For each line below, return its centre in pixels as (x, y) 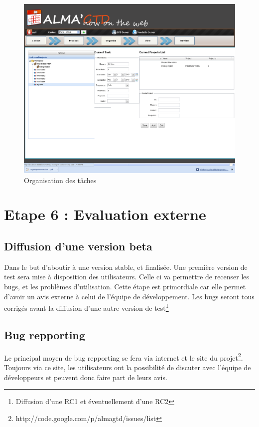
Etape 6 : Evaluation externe (105, 214)
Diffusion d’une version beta (78, 246)
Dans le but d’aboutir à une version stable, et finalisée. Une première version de (126, 267)
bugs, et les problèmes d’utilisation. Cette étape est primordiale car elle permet (125, 287)
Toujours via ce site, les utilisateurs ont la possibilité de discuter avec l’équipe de (128, 367)
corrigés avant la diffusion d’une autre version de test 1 (86, 307)
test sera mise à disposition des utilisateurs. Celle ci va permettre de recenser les (127, 277)
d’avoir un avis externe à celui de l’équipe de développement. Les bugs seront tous (129, 296)
